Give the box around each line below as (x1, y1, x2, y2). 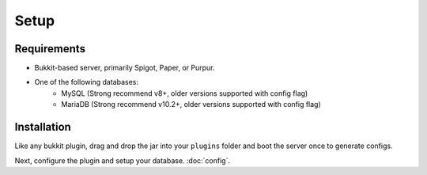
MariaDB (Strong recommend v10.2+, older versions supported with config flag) (61, 100, 322, 109)
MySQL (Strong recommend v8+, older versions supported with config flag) (61, 88, 308, 98)
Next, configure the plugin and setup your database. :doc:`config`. (14, 155, 231, 165)
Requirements (14, 42, 86, 55)
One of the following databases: (34, 78, 138, 87)
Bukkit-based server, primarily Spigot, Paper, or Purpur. (34, 63, 215, 73)
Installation (14, 120, 71, 134)
